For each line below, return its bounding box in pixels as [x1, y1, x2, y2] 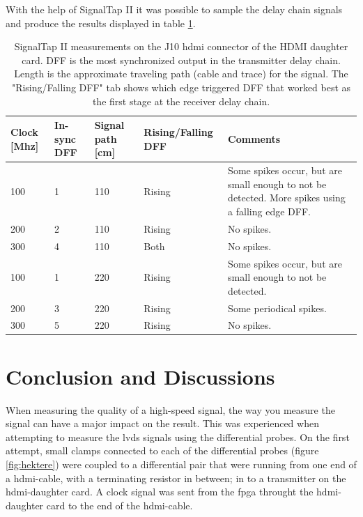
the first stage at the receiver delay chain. [92, 93, 270, 108]
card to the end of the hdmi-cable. [46, 497, 193, 512]
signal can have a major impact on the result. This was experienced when [6, 416, 319, 431]
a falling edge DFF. [228, 203, 311, 218]
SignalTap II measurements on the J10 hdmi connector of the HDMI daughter [14, 39, 348, 54]
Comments [228, 131, 281, 146]
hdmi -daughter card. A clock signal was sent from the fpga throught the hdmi [6, 484, 339, 499]
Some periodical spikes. [228, 300, 327, 315]
